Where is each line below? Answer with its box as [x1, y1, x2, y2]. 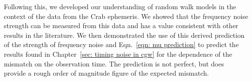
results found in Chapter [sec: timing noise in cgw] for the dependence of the [4, 49, 232, 59]
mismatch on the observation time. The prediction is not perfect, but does [4, 58, 224, 68]
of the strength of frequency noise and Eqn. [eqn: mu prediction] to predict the [4, 39, 239, 49]
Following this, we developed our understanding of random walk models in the [4, 1, 236, 11]
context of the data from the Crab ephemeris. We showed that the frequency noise [4, 11, 248, 21]
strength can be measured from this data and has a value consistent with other [4, 20, 238, 31]
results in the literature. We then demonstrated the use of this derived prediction [4, 30, 245, 40]
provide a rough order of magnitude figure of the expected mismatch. [4, 68, 209, 78]
